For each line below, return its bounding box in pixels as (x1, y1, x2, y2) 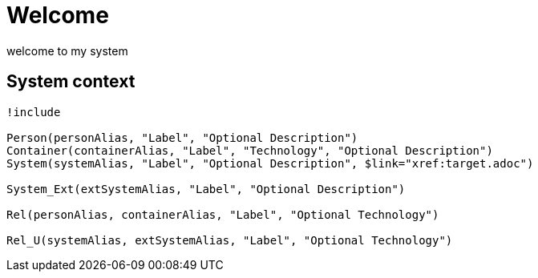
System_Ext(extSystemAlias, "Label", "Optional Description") (6, 182, 406, 195)
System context (6, 71, 136, 92)
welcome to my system (6, 43, 128, 58)
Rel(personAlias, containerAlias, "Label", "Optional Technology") (6, 207, 439, 221)
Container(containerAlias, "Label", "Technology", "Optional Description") (6, 143, 493, 157)
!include (6, 105, 61, 119)
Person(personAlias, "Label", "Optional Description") (6, 131, 358, 144)
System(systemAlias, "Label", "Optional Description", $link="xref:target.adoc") (6, 156, 534, 170)
